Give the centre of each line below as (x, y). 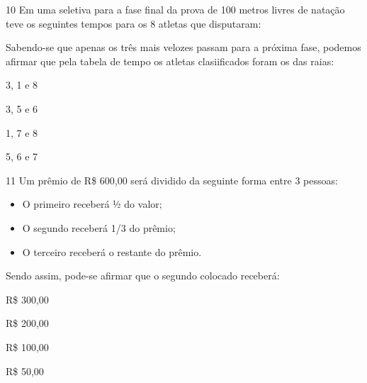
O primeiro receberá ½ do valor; (92, 204)
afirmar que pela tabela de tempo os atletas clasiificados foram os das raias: (170, 61)
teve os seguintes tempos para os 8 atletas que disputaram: (134, 23)
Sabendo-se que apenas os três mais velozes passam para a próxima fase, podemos (183, 47)
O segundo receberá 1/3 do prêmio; (99, 227)
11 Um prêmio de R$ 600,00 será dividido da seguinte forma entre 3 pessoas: (172, 180)
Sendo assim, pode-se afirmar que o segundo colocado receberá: (143, 276)
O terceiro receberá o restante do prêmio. (112, 251)
